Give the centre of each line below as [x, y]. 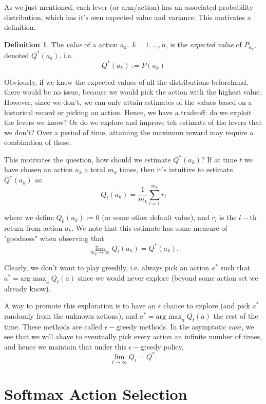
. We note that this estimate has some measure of [149, 228]
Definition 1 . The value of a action [61, 44]
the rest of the [236, 315]
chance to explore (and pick [207, 306]
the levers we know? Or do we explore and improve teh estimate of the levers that [133, 122]
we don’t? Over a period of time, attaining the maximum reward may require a [129, 132]
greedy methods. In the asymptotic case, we [185, 326]
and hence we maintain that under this [65, 346]
